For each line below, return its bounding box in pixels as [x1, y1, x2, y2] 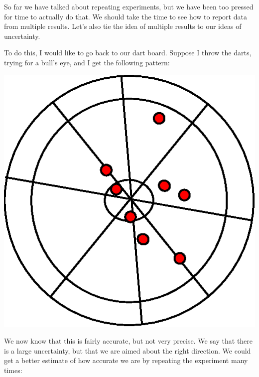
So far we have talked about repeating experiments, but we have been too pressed [4, 1, 254, 11]
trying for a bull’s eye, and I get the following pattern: [4, 57, 170, 67]
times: [4, 365, 22, 375]
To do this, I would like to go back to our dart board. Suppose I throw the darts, [4, 47, 252, 58]
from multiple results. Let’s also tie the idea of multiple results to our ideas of [4, 21, 242, 31]
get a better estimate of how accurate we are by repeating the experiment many [4, 355, 248, 366]
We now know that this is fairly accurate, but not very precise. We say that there [4, 336, 253, 346]
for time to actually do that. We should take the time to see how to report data [4, 11, 247, 21]
